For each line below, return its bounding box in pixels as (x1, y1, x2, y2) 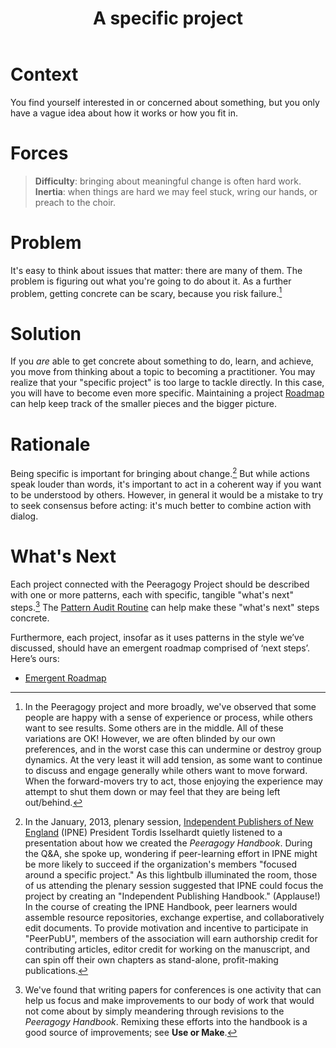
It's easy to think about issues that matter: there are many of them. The (10, 264, 303, 276)
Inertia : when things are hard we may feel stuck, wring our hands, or (34, 185, 318, 197)
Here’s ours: (10, 652, 60, 664)
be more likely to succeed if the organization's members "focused (24, 858, 297, 870)
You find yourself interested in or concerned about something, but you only (10, 96, 320, 108)
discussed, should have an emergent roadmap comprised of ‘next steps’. (10, 642, 310, 654)
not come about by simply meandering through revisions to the (24, 1005, 285, 1017)
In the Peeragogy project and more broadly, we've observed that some (24, 700, 317, 712)
